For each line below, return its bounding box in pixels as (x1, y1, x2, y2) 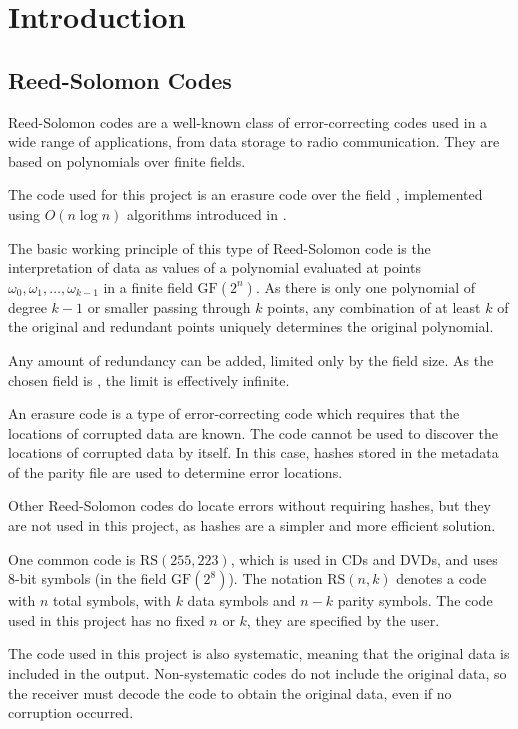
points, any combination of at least (267, 296, 481, 317)
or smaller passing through (87, 296, 251, 317)
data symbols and (187, 590, 296, 611)
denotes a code (396, 568, 487, 589)
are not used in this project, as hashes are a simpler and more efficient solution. (8, 515, 496, 536)
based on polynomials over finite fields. (8, 150, 246, 171)
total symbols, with (52, 590, 171, 611)
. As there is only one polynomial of (255, 276, 476, 297)
